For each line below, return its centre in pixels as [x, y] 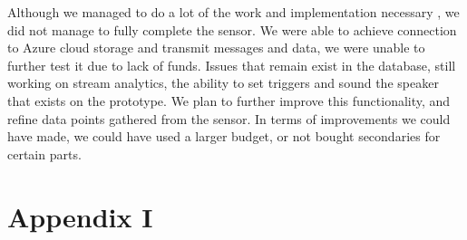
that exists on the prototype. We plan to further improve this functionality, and [229, 100]
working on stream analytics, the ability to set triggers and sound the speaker [223, 83]
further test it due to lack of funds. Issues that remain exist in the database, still [232, 65]
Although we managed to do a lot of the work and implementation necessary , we [233, 12]
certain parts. [44, 154]
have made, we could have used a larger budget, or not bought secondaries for [224, 136]
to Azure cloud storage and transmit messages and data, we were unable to [216, 48]
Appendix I [80, 216]
